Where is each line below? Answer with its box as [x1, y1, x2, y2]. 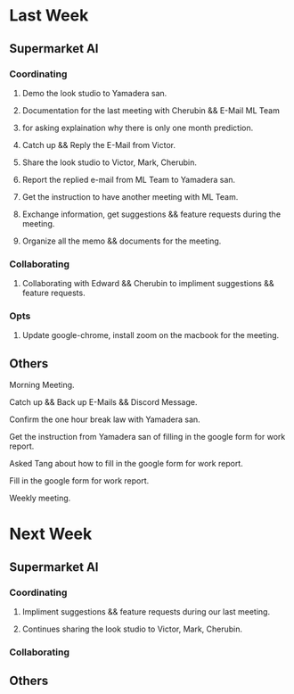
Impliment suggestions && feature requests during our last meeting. [21, 607, 270, 617]
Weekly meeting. [9, 492, 71, 504]
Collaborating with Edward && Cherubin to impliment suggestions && [21, 278, 274, 289]
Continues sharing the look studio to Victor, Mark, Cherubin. [21, 624, 243, 634]
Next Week [9, 524, 93, 544]
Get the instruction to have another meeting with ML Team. [21, 191, 239, 202]
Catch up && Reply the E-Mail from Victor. [21, 139, 176, 150]
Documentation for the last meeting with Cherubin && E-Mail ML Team [21, 104, 281, 116]
